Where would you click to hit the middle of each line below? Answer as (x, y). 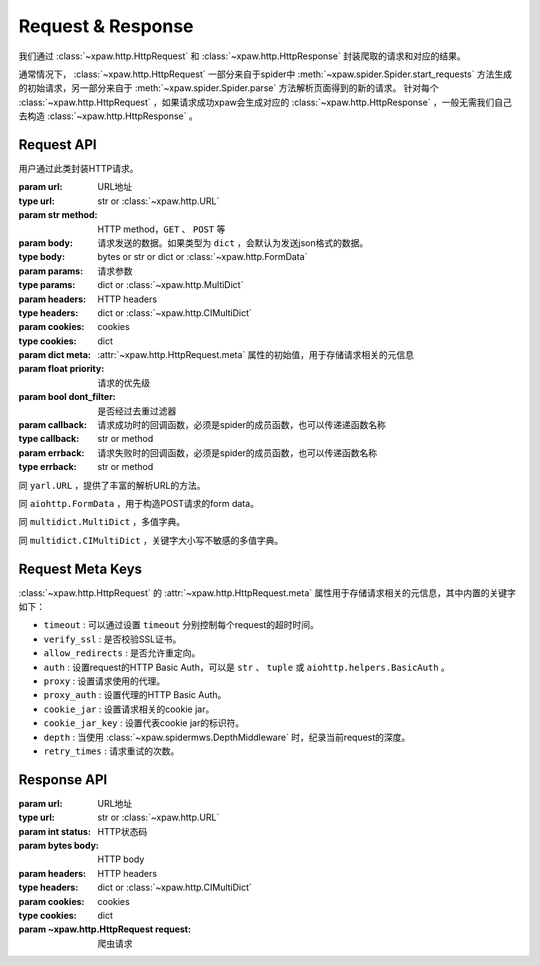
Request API (57, 144)
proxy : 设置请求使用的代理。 (104, 681)
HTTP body (121, 859)
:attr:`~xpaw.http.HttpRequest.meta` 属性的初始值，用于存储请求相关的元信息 (256, 355)
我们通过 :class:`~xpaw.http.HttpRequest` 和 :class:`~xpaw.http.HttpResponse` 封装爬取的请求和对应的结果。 (242, 56)
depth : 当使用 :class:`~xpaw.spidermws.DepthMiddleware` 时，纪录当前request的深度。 (227, 737)
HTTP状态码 (122, 831)
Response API (63, 779)
